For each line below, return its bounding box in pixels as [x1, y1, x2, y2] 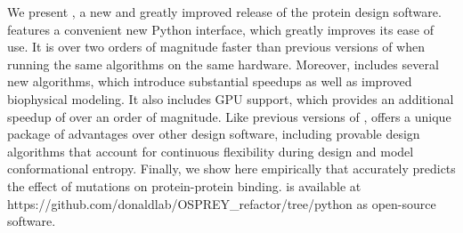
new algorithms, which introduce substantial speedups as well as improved [7, 72, 412, 91]
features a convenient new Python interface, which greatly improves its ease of [7, 20, 434, 38]
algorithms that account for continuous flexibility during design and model [7, 141, 414, 160]
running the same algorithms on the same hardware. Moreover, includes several [7, 54, 439, 73]
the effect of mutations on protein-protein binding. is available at [7, 176, 361, 195]
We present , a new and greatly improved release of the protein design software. [7, 3, 442, 20]
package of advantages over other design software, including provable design [7, 125, 420, 143]
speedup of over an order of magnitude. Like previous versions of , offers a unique [7, 107, 451, 125]
